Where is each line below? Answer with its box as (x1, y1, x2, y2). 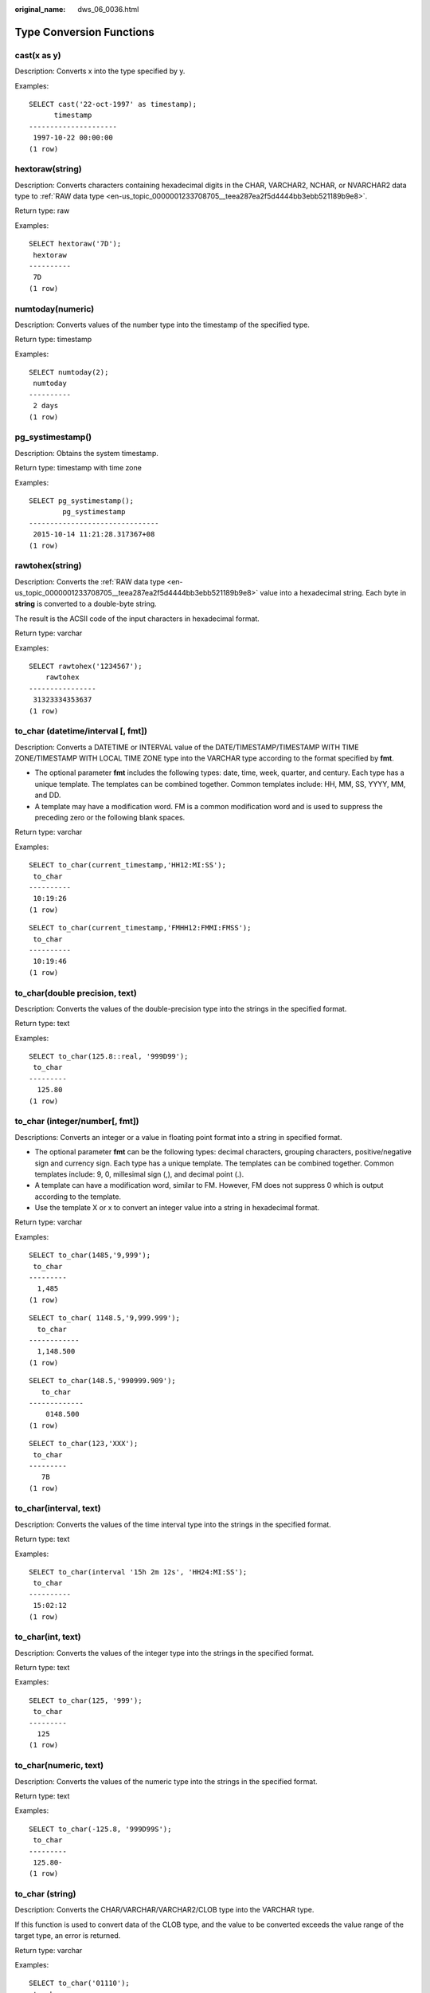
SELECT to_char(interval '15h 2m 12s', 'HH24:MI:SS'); (29, 1567, 248, 1576)
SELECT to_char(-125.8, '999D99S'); (29, 1824, 172, 1834)
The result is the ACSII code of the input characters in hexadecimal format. (14, 614, 260, 623)
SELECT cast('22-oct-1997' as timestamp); (29, 100, 197, 108)
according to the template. (34, 1192, 122, 1201)
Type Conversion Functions (14, 25, 155, 39)
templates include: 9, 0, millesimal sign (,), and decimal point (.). (34, 1169, 244, 1179)
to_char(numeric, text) (14, 1760, 104, 1771)
